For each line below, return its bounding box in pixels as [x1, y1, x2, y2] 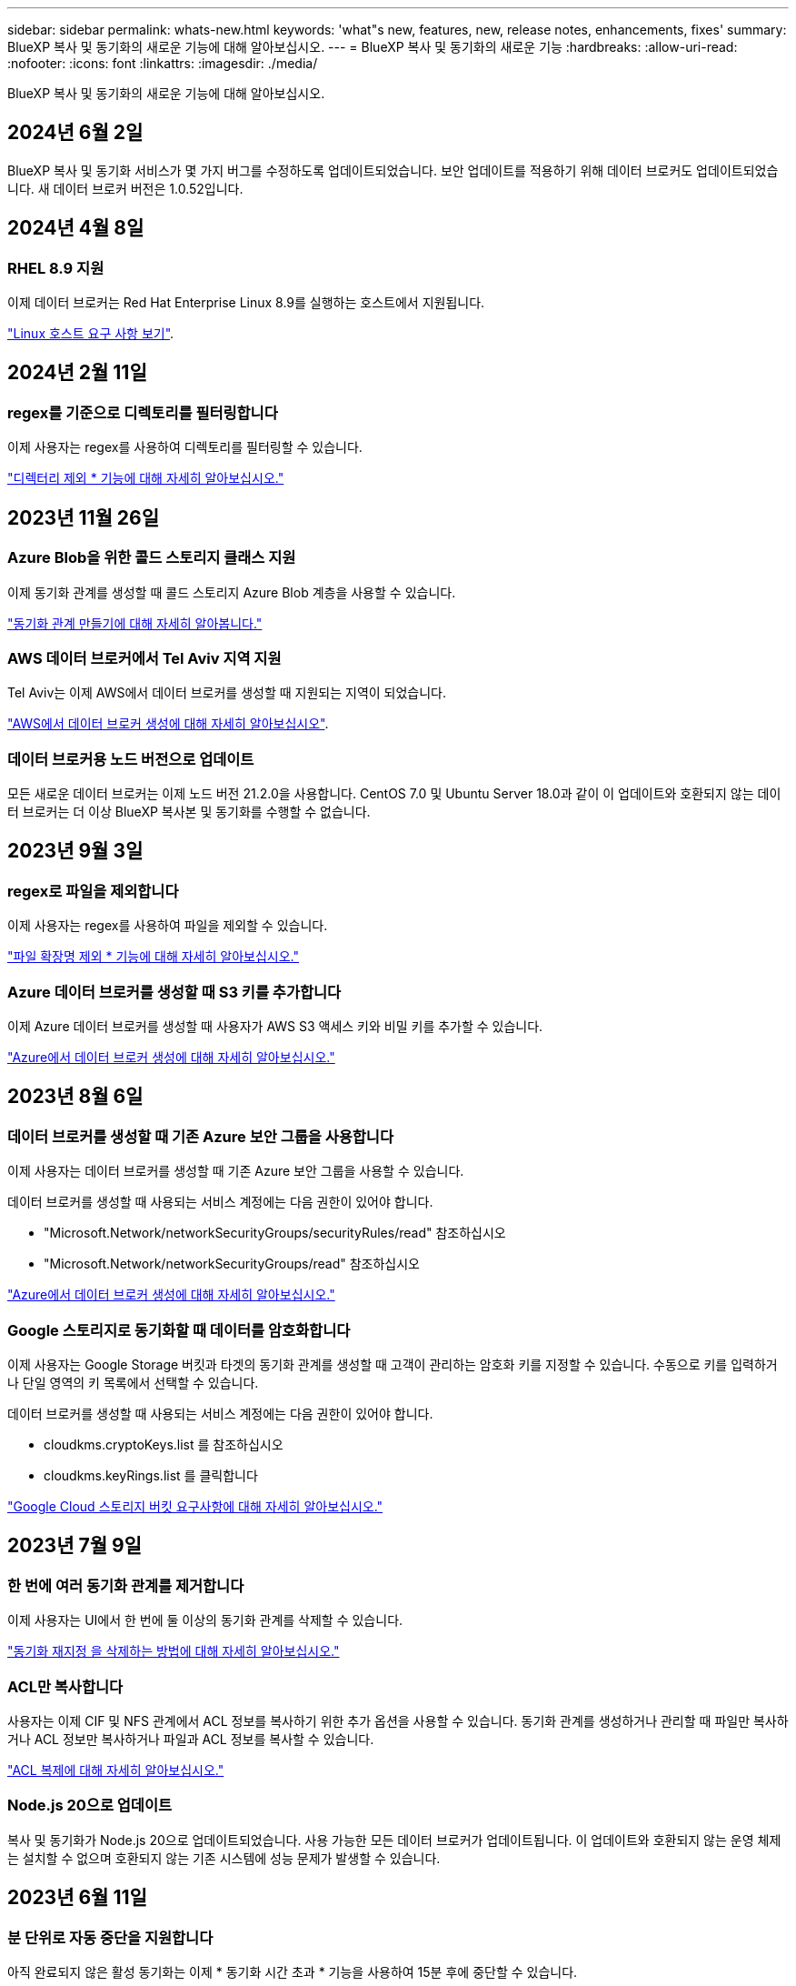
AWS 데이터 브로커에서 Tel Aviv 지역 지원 [7, 648, 282, 667]
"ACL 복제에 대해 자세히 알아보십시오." [7, 1761, 224, 1778]
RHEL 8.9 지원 [7, 258, 104, 277]
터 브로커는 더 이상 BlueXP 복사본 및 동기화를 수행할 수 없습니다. [7, 804, 371, 819]
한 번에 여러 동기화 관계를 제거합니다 [7, 1576, 244, 1595]
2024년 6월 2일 [7, 121, 144, 145]
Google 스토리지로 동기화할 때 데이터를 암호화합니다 [7, 1320, 351, 1339]
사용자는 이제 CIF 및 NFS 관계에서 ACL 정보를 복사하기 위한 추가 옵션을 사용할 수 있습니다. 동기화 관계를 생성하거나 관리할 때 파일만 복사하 [7, 1712, 789, 1729]
